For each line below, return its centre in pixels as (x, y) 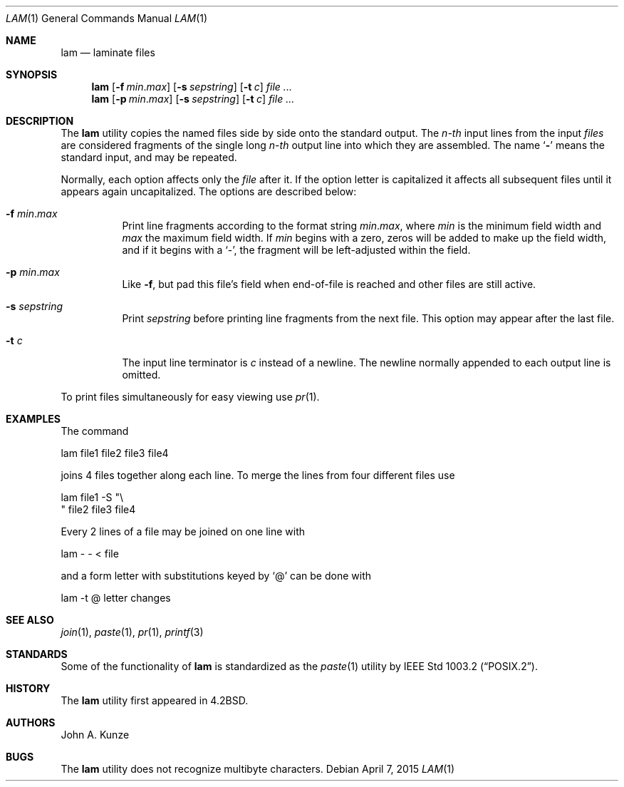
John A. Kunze (95, 735)
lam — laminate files (108, 52)
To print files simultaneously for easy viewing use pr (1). (190, 397)
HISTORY (28, 688)
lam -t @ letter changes (116, 598)
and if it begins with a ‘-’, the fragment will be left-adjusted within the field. (296, 250)
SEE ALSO (30, 620)
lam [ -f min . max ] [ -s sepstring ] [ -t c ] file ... (192, 87)
